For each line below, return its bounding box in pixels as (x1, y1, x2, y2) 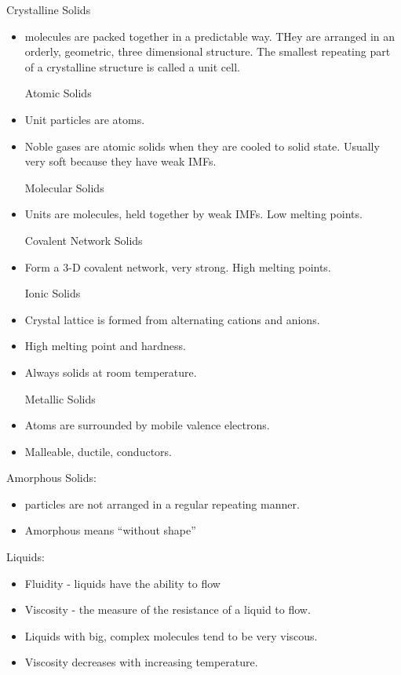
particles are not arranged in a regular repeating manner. (24, 495, 300, 512)
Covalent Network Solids (24, 232, 143, 248)
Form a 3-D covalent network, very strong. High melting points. (24, 258, 331, 275)
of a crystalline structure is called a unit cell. (24, 58, 240, 75)
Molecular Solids (24, 179, 104, 195)
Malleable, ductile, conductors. (24, 443, 172, 459)
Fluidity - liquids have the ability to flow (24, 575, 221, 591)
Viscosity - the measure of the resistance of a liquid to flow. (24, 601, 311, 618)
